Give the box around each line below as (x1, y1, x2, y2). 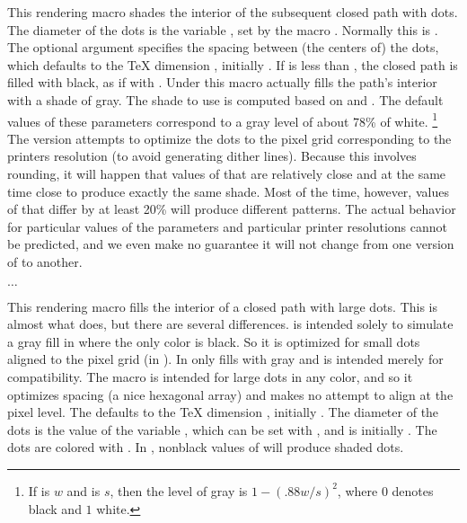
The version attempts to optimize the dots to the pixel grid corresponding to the (7, 129, 452, 147)
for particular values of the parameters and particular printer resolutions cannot (7, 217, 447, 235)
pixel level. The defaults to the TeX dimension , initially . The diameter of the (7, 403, 439, 421)
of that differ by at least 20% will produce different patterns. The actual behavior (7, 199, 456, 218)
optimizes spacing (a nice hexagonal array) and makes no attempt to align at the (7, 385, 454, 403)
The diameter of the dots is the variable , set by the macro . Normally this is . (7, 20, 438, 39)
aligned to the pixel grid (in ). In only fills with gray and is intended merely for (7, 350, 444, 368)
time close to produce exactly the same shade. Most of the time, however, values (7, 182, 449, 200)
